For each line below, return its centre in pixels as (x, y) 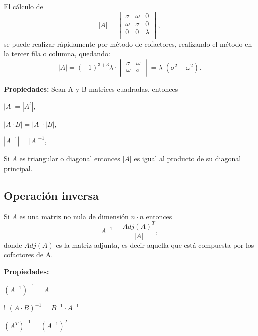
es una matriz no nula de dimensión (74, 216)
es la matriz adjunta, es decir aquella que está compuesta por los (155, 245)
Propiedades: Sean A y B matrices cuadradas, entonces (91, 89)
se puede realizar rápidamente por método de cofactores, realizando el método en (128, 43)
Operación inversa (51, 195)
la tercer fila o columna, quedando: (57, 53)
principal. (18, 168)
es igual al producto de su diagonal (188, 158)
